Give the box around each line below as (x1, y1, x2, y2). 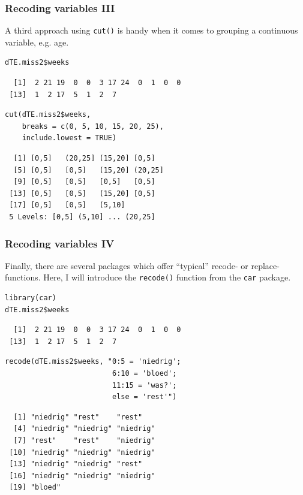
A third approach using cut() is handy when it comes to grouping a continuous (5, 24, 298, 37)
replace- (251, 259, 280, 271)
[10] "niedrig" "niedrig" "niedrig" (9, 448, 155, 457)
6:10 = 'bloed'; (112, 369, 177, 378)
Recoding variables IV (5, 236, 115, 250)
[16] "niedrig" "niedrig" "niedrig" (9, 471, 155, 480)
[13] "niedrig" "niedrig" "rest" (9, 460, 143, 469)
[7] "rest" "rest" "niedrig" (13, 436, 155, 445)
